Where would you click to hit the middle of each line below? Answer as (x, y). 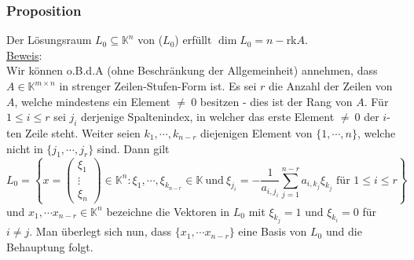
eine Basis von (273, 231)
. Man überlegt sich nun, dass (101, 231)
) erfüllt (193, 40)
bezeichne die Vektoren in (168, 211)
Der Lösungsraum (49, 40)
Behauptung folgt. (50, 246)
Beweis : (24, 55)
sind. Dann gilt (133, 148)
